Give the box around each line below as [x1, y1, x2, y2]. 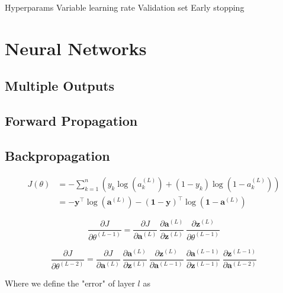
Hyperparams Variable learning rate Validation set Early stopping [5, 1, 245, 13]
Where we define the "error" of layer [5, 277, 135, 289]
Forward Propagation [5, 112, 138, 130]
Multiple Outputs [5, 77, 115, 95]
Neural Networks [5, 36, 147, 60]
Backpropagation [5, 146, 110, 164]
